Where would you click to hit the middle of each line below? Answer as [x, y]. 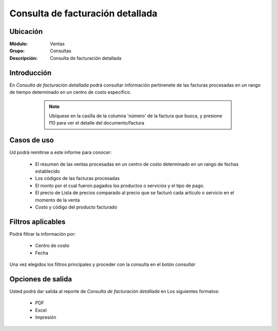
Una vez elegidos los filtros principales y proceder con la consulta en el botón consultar [103, 264]
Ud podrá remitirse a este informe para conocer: [61, 152]
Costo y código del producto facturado [76, 207]
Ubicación [26, 32]
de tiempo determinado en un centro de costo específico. [70, 92]
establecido [47, 171]
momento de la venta [57, 200]
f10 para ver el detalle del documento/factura [97, 123]
